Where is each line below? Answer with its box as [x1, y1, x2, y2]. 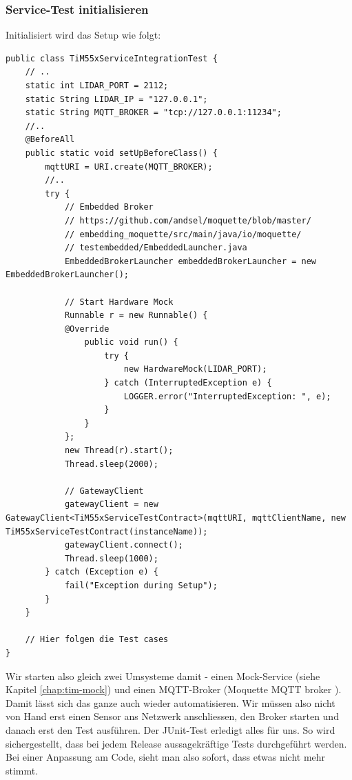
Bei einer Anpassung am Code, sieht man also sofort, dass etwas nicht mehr [6, 750, 326, 764]
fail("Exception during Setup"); [64, 580, 218, 590]
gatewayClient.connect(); [64, 540, 183, 550]
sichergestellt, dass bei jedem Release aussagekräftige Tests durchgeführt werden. [6, 736, 347, 750]
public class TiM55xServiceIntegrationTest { [6, 53, 218, 63]
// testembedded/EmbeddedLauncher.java [64, 243, 247, 253]
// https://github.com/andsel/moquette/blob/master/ [64, 215, 311, 226]
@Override [64, 323, 110, 334]
